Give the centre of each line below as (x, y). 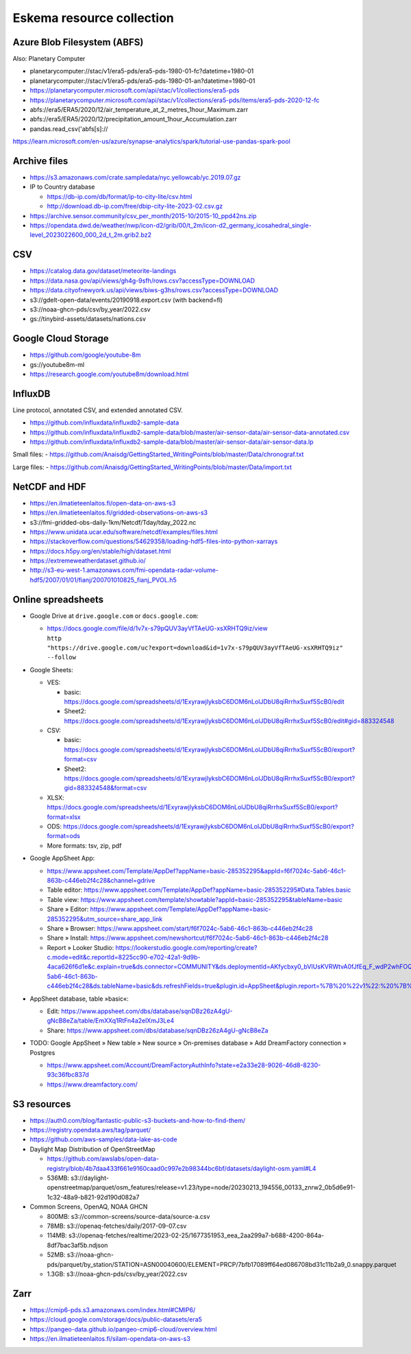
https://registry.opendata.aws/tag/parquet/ (90, 1130)
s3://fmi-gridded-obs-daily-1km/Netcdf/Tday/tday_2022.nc (113, 522)
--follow (62, 657)
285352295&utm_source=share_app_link (105, 918)
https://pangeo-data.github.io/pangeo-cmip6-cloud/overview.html (123, 1329)
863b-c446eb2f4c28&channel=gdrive (101, 880)
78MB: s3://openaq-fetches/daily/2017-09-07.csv (117, 1226)
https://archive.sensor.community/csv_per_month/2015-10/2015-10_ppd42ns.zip (143, 215)
